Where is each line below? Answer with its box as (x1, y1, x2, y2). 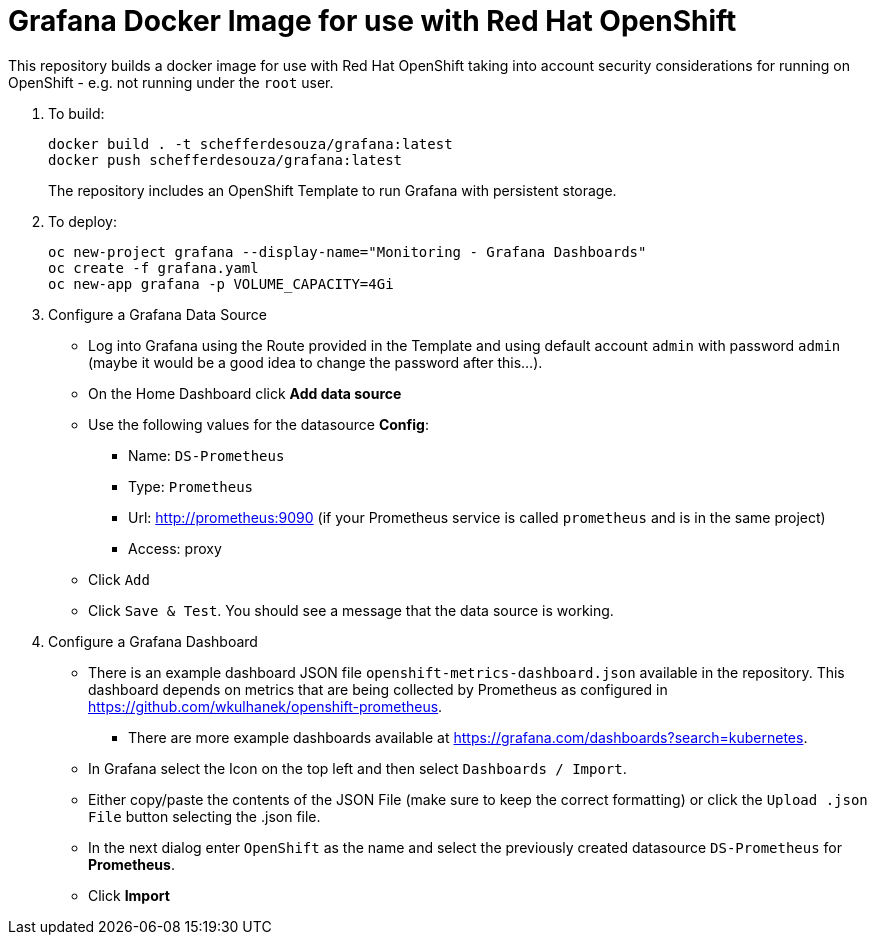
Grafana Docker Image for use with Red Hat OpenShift (8, 4, 737, 38)
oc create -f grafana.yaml (48, 259, 259, 276)
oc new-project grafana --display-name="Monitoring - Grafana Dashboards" (48, 243, 647, 260)
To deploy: (48, 212, 117, 230)
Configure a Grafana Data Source (48, 305, 268, 323)
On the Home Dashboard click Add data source (88, 384, 402, 402)
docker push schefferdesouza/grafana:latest (48, 151, 403, 168)
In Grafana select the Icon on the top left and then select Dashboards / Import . (88, 759, 627, 777)
